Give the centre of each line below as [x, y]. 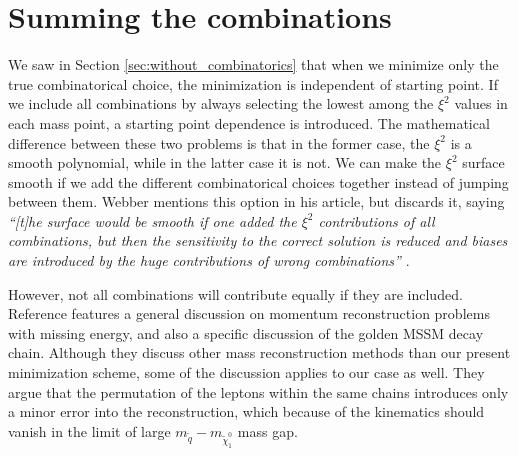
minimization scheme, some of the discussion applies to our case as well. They [246, 372]
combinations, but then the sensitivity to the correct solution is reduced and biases [258, 240]
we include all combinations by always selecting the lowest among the [221, 103]
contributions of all [376, 220]
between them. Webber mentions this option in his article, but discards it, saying [256, 201]
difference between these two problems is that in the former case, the [219, 142]
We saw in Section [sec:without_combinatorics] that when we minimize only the [253, 64]
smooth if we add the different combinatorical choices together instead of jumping [258, 181]
